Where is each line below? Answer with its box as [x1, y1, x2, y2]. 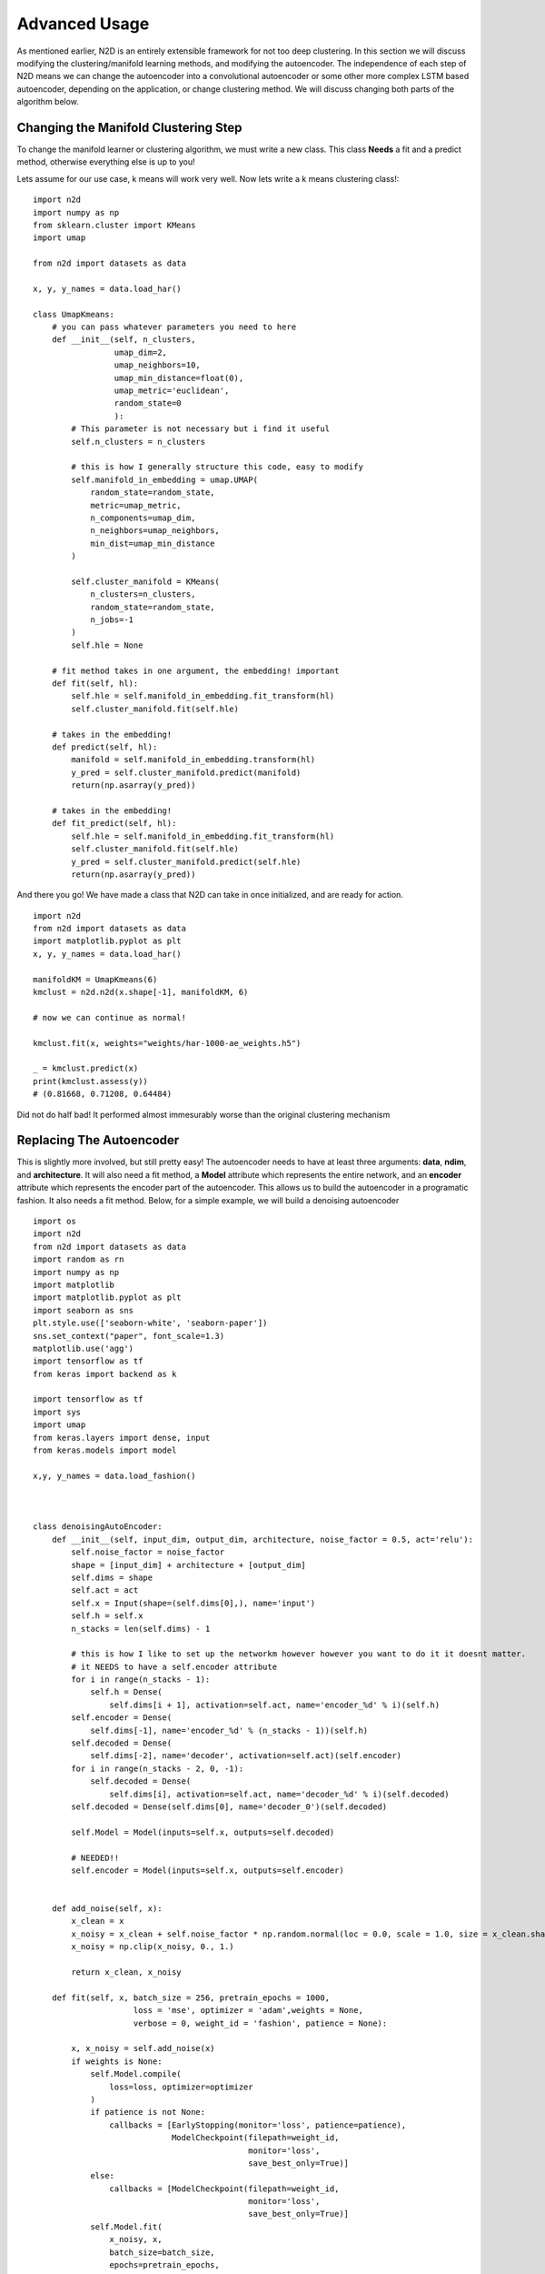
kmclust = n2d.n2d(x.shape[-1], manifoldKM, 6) [33, 987, 249, 998]
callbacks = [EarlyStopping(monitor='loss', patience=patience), [109, 2119, 407, 2130]
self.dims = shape [71, 1572, 154, 1583]
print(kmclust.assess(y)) [33, 1076, 149, 1086]
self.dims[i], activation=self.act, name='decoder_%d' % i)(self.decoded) [109, 1788, 450, 1799]
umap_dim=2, [114, 347, 168, 357]
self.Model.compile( [90, 2069, 182, 2079]
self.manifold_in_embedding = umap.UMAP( [71, 474, 259, 485]
